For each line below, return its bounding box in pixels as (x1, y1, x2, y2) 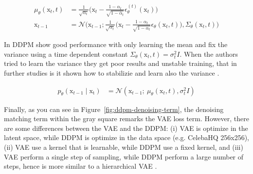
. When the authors (180, 48, 238, 59)
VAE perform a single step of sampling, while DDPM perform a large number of (4, 151, 244, 161)
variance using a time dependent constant (4, 48, 128, 59)
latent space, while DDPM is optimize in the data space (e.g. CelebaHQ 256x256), (4, 132, 249, 142)
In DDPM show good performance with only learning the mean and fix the (4, 39, 228, 49)
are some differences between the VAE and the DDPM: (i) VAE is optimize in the (4, 123, 248, 133)
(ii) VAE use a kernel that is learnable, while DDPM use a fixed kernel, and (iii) (4, 142, 243, 152)
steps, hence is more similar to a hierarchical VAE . (4, 161, 157, 171)
